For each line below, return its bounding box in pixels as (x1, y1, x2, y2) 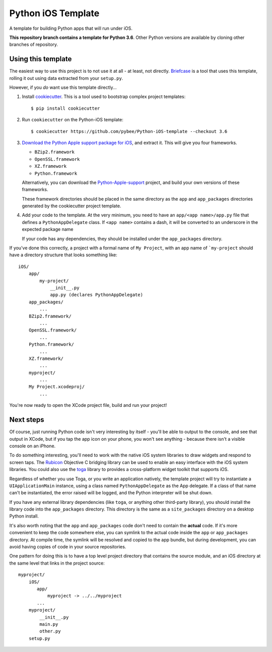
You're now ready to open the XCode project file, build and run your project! (9, 402, 167, 408)
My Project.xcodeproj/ (28, 384, 85, 390)
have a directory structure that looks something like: (9, 252, 118, 258)
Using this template (9, 55, 72, 63)
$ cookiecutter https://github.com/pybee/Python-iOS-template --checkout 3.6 (31, 128, 228, 134)
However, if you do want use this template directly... (9, 84, 117, 90)
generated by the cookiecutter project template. (22, 203, 121, 209)
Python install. (9, 513, 39, 519)
